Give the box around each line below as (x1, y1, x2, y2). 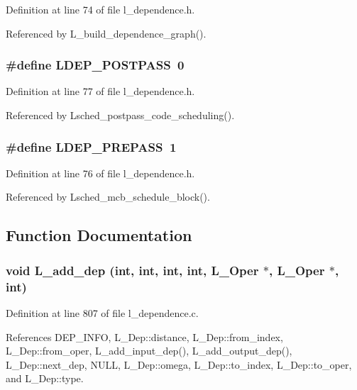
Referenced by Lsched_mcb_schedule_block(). (6, 189, 210, 204)
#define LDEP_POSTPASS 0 (6, 56, 185, 74)
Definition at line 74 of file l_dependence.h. (6, 2, 195, 16)
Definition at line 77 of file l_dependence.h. (6, 84, 195, 99)
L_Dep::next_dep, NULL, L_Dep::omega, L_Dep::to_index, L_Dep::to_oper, (6, 357, 352, 372)
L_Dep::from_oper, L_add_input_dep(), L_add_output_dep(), (6, 343, 292, 358)
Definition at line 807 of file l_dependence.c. (6, 305, 199, 320)
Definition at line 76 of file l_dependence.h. (6, 165, 195, 180)
